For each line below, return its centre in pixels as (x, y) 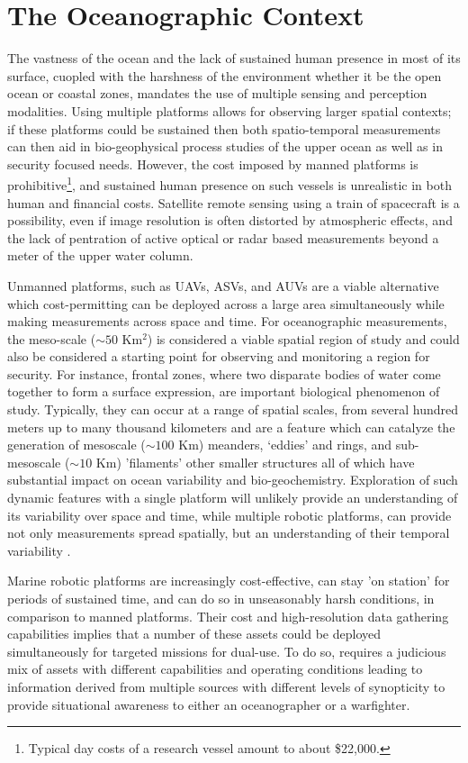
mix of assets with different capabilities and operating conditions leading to (215, 669)
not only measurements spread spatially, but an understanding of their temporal (229, 533)
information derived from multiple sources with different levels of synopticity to (226, 686)
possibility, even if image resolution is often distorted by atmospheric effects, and (230, 220)
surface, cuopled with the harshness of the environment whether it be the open (225, 75)
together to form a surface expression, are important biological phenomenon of (224, 391)
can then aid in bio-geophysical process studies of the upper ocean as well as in (225, 146)
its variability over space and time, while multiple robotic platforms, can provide (229, 515)
